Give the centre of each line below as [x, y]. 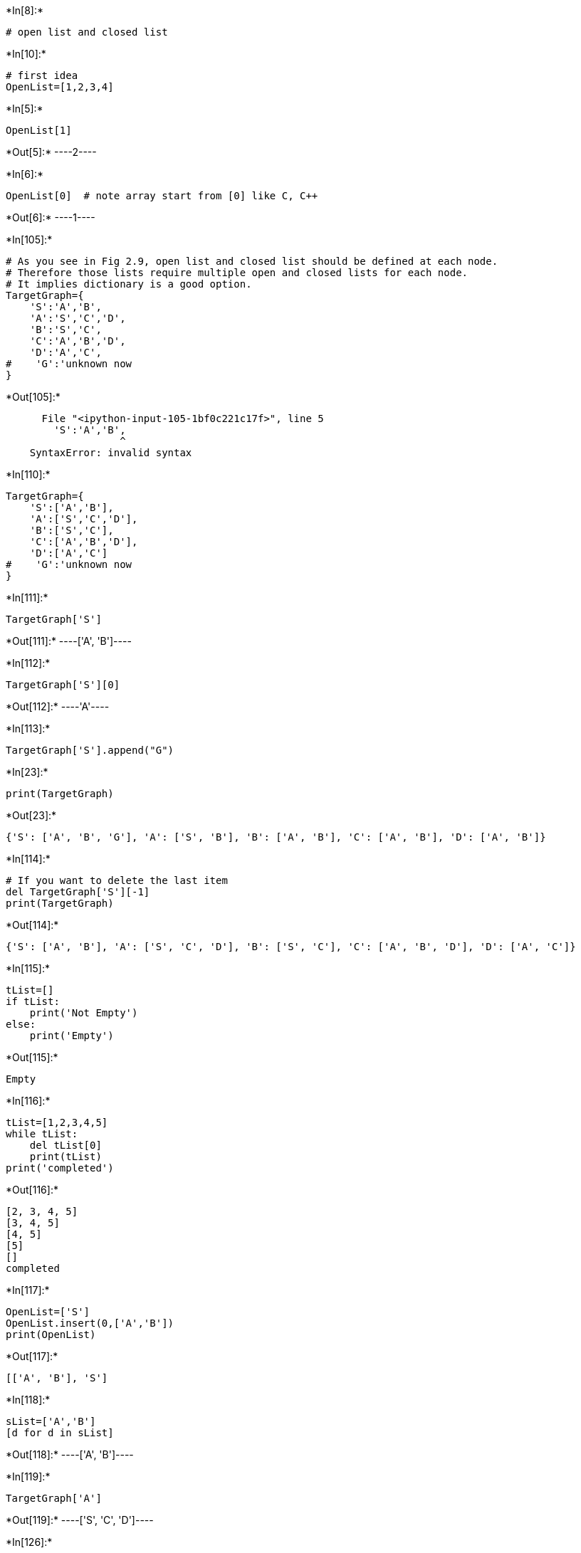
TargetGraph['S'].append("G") [90, 750]
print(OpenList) [51, 1334]
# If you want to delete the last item [117, 880]
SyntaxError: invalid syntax [111, 453]
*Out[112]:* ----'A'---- [58, 706]
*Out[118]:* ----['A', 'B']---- [70, 1454]
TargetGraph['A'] [54, 1498]
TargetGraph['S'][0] [63, 685]
